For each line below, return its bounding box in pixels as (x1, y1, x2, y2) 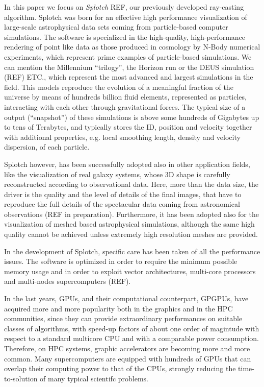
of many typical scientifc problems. (40, 373, 148, 383)
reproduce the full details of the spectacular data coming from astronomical (4, 199, 240, 209)
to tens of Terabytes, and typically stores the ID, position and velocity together (4, 122, 252, 132)
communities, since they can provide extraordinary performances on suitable (4, 313, 243, 324)
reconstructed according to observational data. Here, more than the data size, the (4, 179, 258, 189)
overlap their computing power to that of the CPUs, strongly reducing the (4, 363, 236, 374)
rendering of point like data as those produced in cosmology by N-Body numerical (4, 41, 260, 52)
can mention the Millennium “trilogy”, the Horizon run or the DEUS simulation (4, 61, 254, 72)
